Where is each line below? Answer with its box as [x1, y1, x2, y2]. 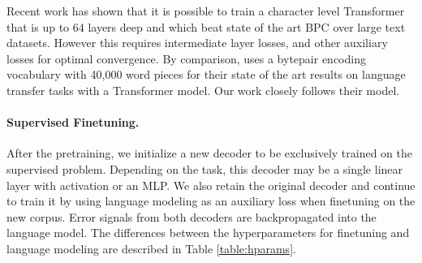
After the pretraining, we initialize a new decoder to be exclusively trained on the [6, 144, 412, 162]
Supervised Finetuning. [6, 114, 140, 131]
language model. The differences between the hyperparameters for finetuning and [6, 224, 410, 241]
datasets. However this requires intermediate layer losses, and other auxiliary [6, 34, 388, 51]
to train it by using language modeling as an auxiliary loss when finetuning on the [6, 192, 416, 209]
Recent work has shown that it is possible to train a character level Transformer [6, 2, 405, 19]
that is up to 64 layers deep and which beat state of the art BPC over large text [6, 18, 406, 35]
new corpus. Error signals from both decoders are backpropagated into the [6, 208, 377, 225]
